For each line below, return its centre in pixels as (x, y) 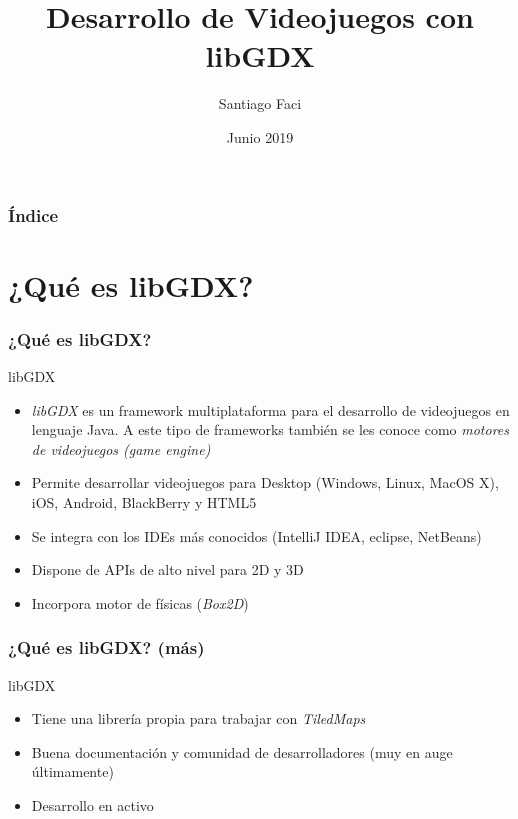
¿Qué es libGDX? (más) (106, 647)
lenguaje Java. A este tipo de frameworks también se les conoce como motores (270, 429)
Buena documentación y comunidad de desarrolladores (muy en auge (242, 751)
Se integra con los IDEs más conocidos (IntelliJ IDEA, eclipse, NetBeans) (256, 535)
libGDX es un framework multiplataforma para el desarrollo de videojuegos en (270, 409)
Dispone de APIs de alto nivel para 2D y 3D (167, 569)
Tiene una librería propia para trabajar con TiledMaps (198, 718)
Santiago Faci (260, 103)
